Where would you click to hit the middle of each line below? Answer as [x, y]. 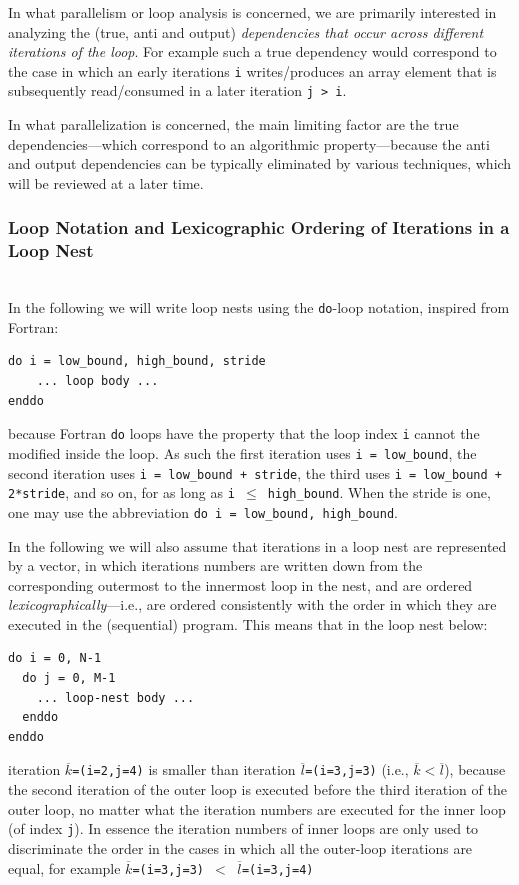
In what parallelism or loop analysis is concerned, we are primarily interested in [252, 12]
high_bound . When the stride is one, [379, 492]
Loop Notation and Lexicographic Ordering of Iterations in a [259, 227]
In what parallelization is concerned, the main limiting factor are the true [233, 124]
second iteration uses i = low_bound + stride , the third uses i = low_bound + [255, 472]
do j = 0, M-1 [69, 678]
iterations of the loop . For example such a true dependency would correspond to [252, 51]
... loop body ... [97, 381]
